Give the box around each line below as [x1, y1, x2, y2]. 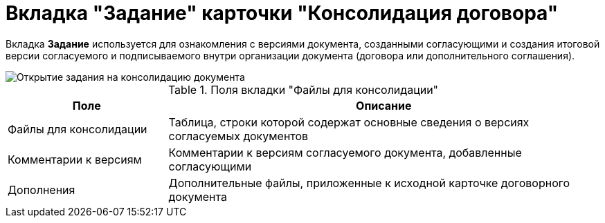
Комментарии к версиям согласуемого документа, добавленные [168, 145, 522, 159]
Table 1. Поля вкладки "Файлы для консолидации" [168, 82, 439, 97]
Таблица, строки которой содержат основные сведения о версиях [168, 115, 530, 129]
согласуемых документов [168, 128, 309, 143]
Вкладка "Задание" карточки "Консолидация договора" [6, 1, 559, 25]
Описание [356, 98, 412, 113]
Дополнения [8, 182, 75, 197]
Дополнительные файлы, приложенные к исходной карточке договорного [168, 175, 570, 190]
